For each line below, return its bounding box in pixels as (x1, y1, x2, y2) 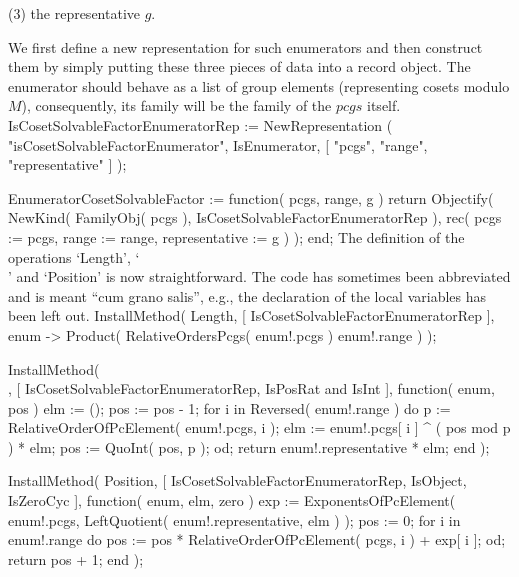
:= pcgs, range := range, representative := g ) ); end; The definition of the (8, 226, 465, 247)
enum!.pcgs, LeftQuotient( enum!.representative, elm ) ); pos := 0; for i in (8, 509, 461, 530)
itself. (367, 95, 401, 116)
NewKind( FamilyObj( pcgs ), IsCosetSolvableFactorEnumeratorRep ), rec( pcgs (8, 207, 502, 228)
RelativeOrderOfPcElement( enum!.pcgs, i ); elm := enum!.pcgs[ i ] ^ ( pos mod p (8, 417, 511, 438)
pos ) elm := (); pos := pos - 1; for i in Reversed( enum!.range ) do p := (8, 397, 451, 418)
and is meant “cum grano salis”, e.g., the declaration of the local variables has (8, 285, 487, 306)
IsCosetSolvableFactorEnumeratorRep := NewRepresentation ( (8, 114, 393, 135)
